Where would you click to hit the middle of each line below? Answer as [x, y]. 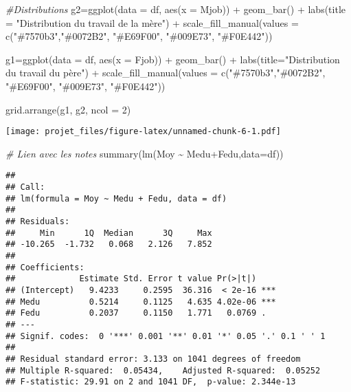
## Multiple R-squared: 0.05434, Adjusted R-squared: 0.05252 [163, 370]
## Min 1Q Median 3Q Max [109, 233]
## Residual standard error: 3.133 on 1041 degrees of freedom [153, 359]
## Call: [25, 187]
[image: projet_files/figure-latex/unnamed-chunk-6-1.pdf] [143, 132]
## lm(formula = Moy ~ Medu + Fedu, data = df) [116, 198]
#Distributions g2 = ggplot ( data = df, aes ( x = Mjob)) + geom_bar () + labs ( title [176, 9]
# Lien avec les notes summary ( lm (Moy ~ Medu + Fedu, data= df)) [145, 153]
